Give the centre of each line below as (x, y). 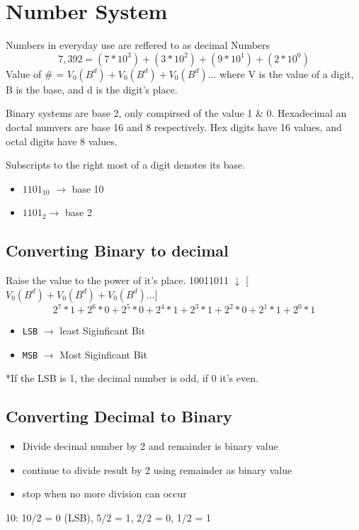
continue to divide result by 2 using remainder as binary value (157, 469)
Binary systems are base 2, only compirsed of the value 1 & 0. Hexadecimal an (176, 113)
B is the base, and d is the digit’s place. (92, 89)
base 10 (88, 188)
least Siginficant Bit (103, 331)
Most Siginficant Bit (103, 354)
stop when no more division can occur (104, 494)
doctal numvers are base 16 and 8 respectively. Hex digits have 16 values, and (174, 126)
